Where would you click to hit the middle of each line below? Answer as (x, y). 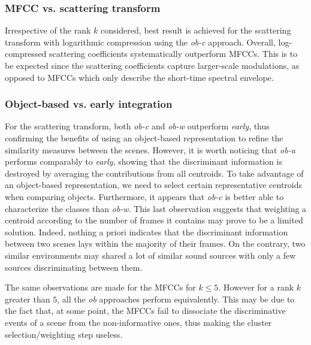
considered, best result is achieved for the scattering (196, 30)
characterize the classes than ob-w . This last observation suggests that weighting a (156, 208)
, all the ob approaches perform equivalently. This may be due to (176, 299)
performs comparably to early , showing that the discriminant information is (144, 161)
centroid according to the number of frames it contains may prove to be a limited (154, 220)
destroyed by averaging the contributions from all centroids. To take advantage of (154, 173)
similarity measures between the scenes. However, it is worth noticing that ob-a (150, 149)
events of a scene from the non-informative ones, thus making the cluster (138, 322)
